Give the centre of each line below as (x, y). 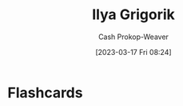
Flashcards (45, 92)
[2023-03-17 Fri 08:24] (133, 52)
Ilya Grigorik (133, 15)
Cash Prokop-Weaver (133, 37)
